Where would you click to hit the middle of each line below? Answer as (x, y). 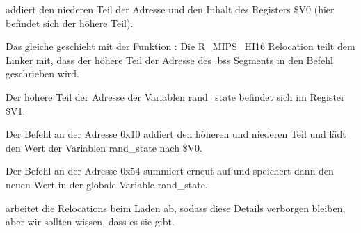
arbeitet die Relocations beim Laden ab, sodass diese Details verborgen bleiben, (176, 208)
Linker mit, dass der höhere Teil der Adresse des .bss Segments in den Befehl (169, 59)
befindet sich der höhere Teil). (70, 23)
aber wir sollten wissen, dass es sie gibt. (90, 222)
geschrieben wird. (42, 73)
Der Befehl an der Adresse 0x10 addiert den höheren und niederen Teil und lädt (176, 134)
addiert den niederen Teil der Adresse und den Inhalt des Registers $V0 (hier (170, 9)
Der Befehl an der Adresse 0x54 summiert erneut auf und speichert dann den (170, 171)
